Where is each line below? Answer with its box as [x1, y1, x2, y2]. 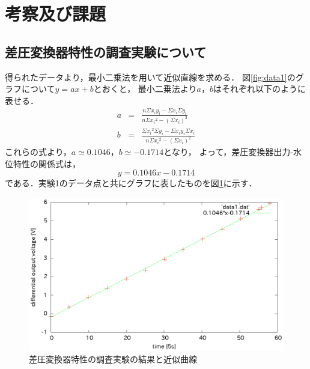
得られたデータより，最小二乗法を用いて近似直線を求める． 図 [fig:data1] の [5, 70, 296, 83]
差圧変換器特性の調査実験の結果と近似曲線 [29, 352, 197, 365]
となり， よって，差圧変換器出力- [163, 145, 294, 158]
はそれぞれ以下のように [213, 82, 306, 95]
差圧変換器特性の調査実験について [5, 42, 207, 61]
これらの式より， [5, 145, 71, 158]
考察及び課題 [5, 1, 106, 26]
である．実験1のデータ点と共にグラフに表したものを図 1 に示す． [5, 177, 257, 189]
